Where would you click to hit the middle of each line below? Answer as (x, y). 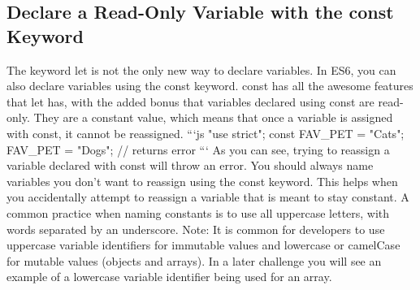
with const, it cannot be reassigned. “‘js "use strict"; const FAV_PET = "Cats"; (206, 133)
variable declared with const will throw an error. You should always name (190, 165)
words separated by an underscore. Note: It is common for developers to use (196, 229)
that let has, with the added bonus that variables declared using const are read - (205, 101)
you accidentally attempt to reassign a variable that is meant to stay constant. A (208, 197)
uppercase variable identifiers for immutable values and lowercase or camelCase (204, 245)
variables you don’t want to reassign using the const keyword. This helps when (202, 181)
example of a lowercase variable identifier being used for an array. (169, 277)
